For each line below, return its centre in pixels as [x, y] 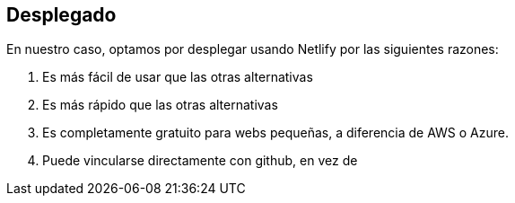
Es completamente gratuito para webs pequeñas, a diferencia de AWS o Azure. [276, 133]
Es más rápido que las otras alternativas [160, 105]
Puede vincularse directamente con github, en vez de [200, 161]
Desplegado [61, 15]
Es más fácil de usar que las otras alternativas [178, 77]
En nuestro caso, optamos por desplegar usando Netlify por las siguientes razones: [253, 49]
